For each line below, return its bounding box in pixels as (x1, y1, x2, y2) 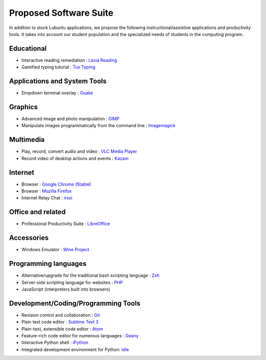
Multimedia (9, 135, 45, 144)
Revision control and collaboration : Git (21, 312, 100, 318)
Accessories (9, 234, 49, 242)
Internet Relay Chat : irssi (21, 195, 72, 201)
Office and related (9, 208, 66, 216)
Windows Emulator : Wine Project (21, 247, 90, 253)
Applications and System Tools (9, 77, 107, 86)
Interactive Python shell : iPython (21, 340, 89, 346)
